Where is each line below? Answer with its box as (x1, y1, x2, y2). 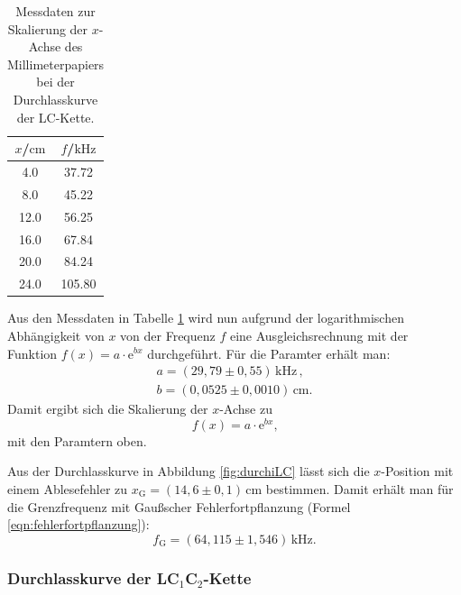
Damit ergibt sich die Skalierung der (7, 399, 208, 418)
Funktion (7, 343, 58, 362)
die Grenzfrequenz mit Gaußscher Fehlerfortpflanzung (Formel (7, 497, 351, 516)
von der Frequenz (120, 325, 216, 344)
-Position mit (381, 462, 454, 481)
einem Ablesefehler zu (7, 480, 128, 499)
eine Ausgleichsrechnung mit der (229, 325, 409, 344)
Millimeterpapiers (7, 54, 105, 73)
